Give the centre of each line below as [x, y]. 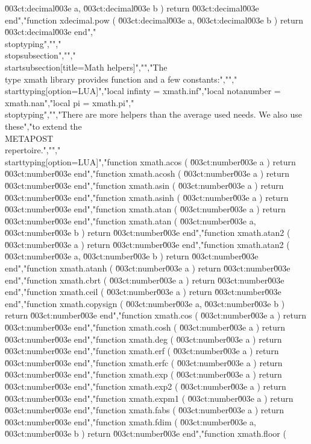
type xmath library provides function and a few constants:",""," [121, 79]
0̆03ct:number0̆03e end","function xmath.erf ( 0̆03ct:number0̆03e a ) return [142, 351]
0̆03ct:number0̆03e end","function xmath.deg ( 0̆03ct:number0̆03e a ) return [143, 339]
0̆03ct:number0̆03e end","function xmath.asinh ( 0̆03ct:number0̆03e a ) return [147, 197]
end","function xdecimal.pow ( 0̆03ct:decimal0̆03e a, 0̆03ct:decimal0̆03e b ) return [154, 20]
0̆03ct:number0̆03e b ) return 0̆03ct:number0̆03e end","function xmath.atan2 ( [148, 233]
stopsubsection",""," [40, 55]
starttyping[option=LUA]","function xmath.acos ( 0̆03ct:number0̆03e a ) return [150, 161]
